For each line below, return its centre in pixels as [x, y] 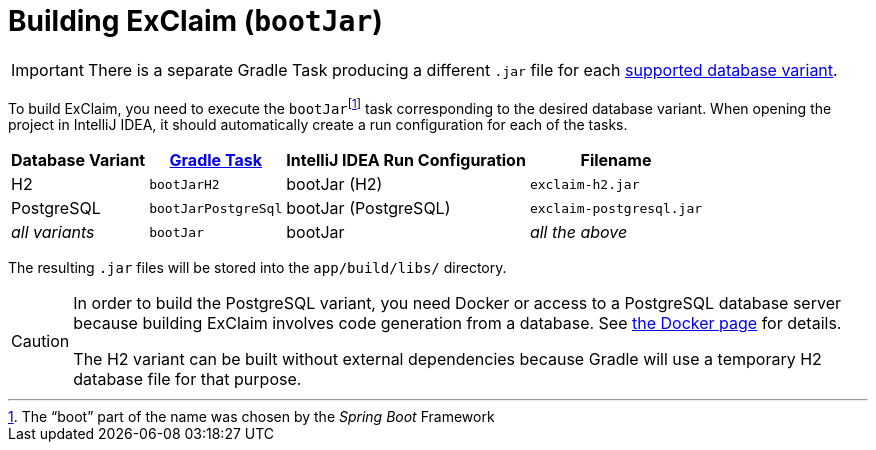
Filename [616, 160]
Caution [40, 341]
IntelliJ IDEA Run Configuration [406, 160]
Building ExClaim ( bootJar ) [195, 21]
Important [47, 69]
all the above [578, 232]
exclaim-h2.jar [584, 184]
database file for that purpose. [187, 379]
